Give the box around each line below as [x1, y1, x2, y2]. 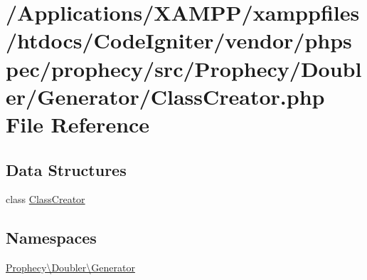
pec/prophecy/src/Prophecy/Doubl [6, 53, 362, 83]
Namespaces [6, 227, 97, 249]
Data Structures [6, 158, 127, 180]
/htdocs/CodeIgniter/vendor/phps [6, 26, 352, 55]
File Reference [6, 109, 150, 138]
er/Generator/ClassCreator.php [6, 81, 325, 110]
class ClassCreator [6, 192, 85, 207]
